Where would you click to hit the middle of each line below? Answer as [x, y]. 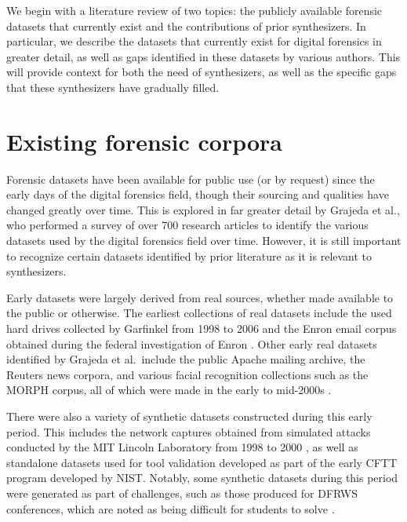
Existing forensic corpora [144, 141]
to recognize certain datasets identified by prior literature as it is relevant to [189, 256]
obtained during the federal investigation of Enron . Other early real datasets [192, 343]
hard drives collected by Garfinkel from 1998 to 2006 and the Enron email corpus [202, 329]
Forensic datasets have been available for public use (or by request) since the [191, 179]
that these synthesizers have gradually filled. [113, 87]
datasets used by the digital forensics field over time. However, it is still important [204, 241]
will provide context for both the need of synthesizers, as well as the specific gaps [202, 72]
